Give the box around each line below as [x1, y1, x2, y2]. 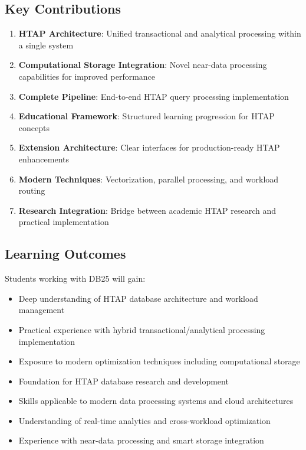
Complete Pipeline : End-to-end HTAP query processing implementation [18, 90, 289, 102]
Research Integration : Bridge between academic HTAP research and [18, 204, 277, 216]
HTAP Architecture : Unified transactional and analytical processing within [18, 27, 301, 40]
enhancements [18, 152, 70, 165]
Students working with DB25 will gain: [5, 272, 146, 285]
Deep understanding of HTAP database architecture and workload [18, 292, 258, 304]
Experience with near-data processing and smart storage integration [18, 434, 264, 446]
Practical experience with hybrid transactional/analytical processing [18, 323, 265, 335]
